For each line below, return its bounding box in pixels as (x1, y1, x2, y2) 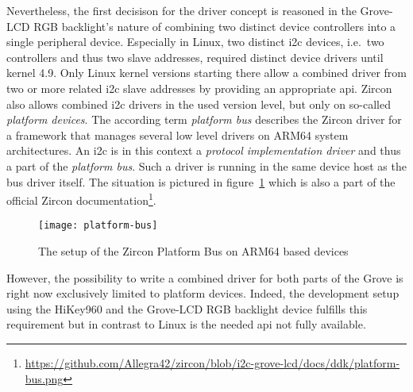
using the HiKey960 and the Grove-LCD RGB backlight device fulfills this (6, 300, 368, 317)
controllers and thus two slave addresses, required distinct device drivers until (6, 48, 384, 65)
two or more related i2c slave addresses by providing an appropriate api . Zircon (6, 79, 392, 96)
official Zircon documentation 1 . (6, 190, 156, 208)
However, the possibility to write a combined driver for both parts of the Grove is (6, 269, 403, 286)
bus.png (25, 370, 64, 386)
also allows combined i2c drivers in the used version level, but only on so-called (6, 95, 391, 112)
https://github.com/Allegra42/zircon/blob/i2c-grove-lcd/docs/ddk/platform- (25, 355, 400, 371)
